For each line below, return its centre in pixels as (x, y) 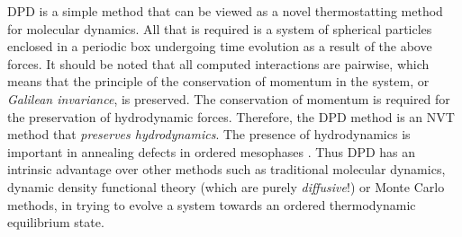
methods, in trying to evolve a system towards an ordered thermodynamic (212, 204)
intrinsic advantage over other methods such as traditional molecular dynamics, (226, 169)
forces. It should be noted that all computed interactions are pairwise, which (218, 63)
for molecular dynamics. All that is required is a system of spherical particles (220, 28)
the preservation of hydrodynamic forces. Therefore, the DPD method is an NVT (231, 116)
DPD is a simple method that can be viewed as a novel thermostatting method (225, 11)
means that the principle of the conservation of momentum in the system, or (218, 81)
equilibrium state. (56, 222)
